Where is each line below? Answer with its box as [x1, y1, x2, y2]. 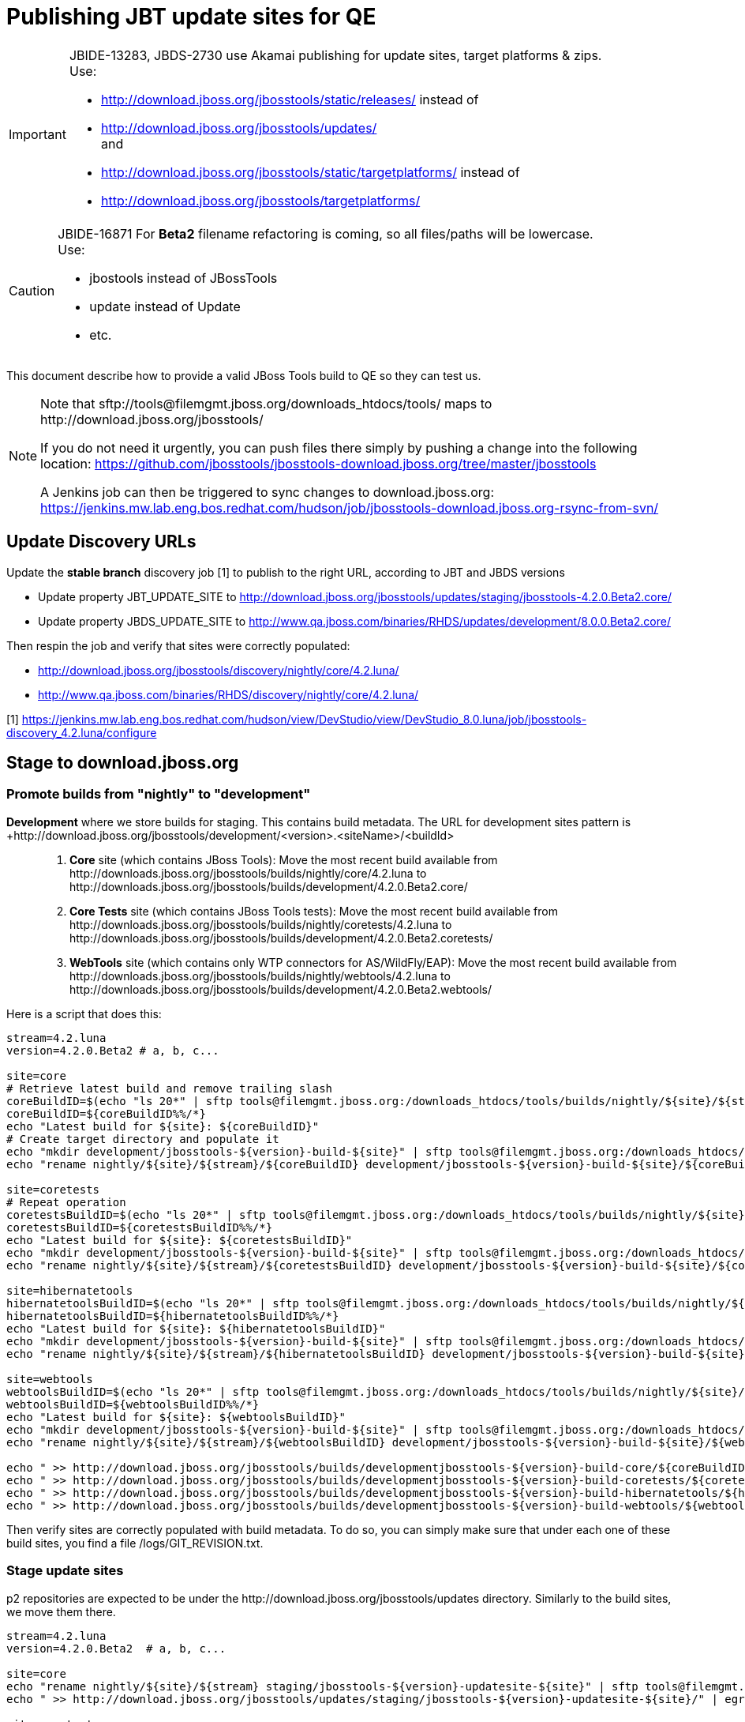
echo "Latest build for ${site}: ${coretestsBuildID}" [6, 1233, 353, 1246]
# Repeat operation [6, 1195, 126, 1209]
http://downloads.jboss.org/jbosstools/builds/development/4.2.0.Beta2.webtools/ [69, 982, 492, 996]
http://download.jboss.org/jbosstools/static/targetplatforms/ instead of [100, 164, 520, 180]
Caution [9, 282, 55, 299]
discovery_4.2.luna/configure [6, 725, 157, 739]
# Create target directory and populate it [6, 1132, 279, 1145]
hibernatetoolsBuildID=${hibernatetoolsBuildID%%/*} [6, 1309, 339, 1322]
